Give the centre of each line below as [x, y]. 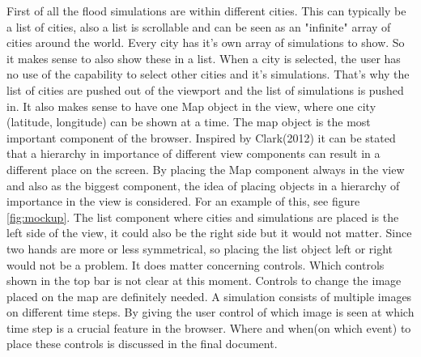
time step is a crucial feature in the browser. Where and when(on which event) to [209, 327]
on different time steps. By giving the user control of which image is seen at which [210, 312]
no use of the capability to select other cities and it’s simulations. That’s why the [208, 74]
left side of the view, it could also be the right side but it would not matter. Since [209, 233]
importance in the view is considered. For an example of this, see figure [183, 201]
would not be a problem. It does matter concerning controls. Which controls [196, 264]
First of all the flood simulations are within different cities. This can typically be [206, 11]
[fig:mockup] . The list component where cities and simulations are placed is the [203, 217]
